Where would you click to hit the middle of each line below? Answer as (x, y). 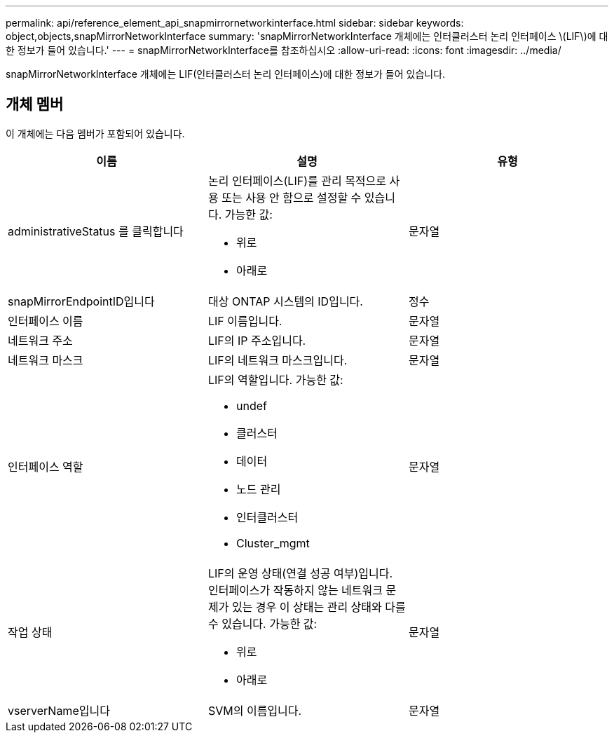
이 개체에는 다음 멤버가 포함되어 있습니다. (95, 133)
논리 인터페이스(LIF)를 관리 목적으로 (297, 180)
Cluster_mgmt (273, 543)
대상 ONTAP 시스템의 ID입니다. (285, 301)
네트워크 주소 (40, 340)
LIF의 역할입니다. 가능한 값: (275, 380)
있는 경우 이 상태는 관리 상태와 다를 (319, 607)
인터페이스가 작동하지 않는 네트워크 (295, 590)
